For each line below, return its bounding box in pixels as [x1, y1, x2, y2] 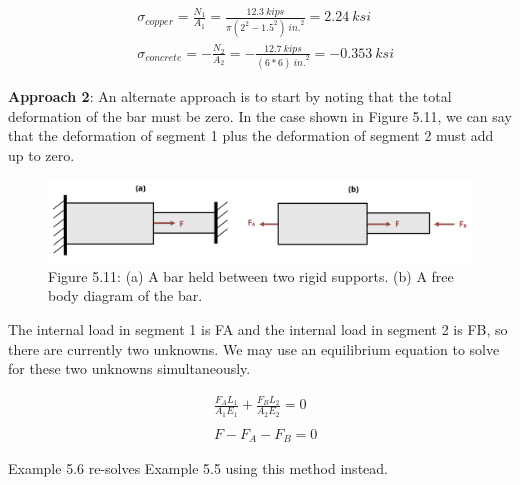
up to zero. [8, 144, 75, 165]
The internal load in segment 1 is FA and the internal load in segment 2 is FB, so [8, 318, 508, 339]
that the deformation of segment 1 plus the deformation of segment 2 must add [8, 125, 494, 146]
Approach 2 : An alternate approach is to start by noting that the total [8, 85, 452, 106]
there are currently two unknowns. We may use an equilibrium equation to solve [8, 338, 500, 359]
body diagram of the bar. [48, 285, 203, 306]
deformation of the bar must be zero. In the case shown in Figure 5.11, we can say [8, 105, 512, 126]
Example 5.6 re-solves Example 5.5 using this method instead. [8, 458, 388, 479]
